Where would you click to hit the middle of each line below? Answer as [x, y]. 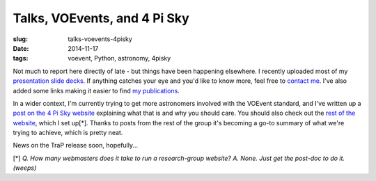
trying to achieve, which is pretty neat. [68, 133]
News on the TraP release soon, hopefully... [76, 145]
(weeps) [25, 168]
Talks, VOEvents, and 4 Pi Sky [101, 18]
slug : [20, 39]
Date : [21, 48]
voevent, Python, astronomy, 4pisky [119, 58]
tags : [21, 58]
